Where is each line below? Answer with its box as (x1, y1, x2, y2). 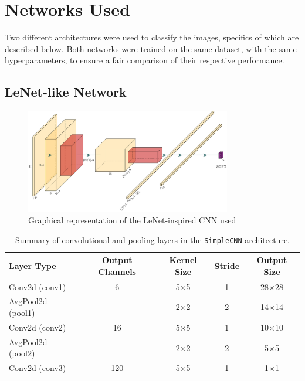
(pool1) (9, 307, 35, 319)
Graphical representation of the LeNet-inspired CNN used (28, 213, 236, 226)
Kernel (169, 254, 197, 266)
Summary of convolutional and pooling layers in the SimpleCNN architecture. (15, 233, 290, 246)
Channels (98, 265, 136, 277)
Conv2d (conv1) (9, 280, 66, 292)
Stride (214, 259, 240, 271)
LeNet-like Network (5, 83, 127, 101)
